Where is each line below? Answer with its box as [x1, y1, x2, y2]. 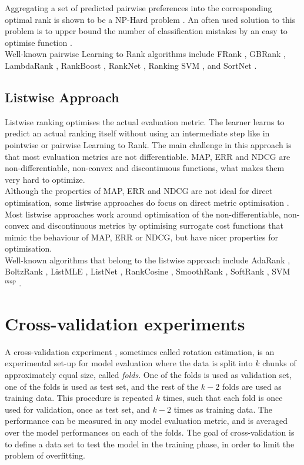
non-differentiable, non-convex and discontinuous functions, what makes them [5, 162, 285, 174]
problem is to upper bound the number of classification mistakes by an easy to [5, 25, 288, 37]
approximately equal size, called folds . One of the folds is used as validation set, [5, 368, 292, 380]
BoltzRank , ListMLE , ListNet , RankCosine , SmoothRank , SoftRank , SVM [5, 265, 290, 277]
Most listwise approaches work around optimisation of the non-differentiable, [5, 208, 281, 220]
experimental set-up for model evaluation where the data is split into [5, 357, 253, 369]
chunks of [262, 357, 296, 369]
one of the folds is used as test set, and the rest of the [5, 380, 199, 392]
